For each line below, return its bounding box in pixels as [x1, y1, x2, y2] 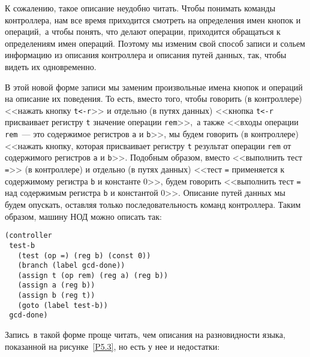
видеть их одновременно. [5, 60, 97, 72]
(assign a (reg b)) [17, 281, 95, 290]
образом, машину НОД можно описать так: [5, 210, 162, 222]
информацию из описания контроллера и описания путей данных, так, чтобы [5, 49, 287, 61]
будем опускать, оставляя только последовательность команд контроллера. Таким [5, 198, 301, 210]
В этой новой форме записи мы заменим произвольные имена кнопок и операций [5, 80, 303, 93]
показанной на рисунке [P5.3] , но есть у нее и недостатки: [5, 340, 220, 352]
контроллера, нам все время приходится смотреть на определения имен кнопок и [5, 13, 301, 26]
